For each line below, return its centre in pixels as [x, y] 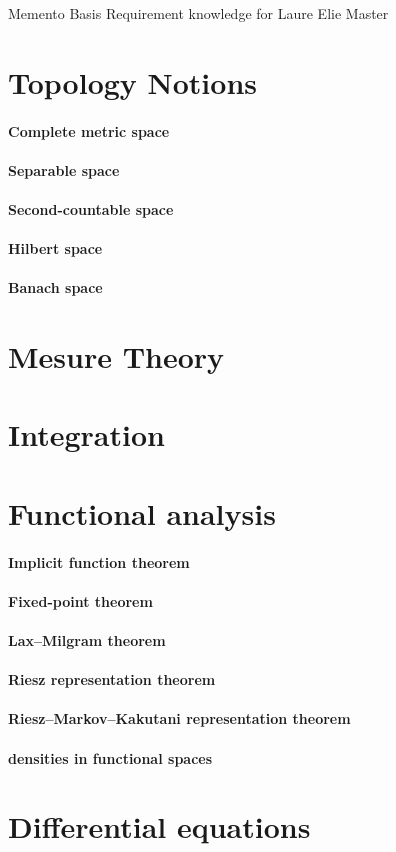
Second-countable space [91, 208]
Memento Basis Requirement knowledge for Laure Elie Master [198, 13]
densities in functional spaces [110, 757]
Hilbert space [55, 248]
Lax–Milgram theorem [87, 640]
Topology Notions [133, 81]
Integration [86, 434]
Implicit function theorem [99, 561]
